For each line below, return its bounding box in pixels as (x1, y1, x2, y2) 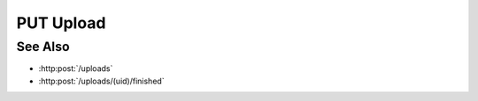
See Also (16, 39, 70, 54)
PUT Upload (16, 13, 106, 32)
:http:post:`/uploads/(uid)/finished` (38, 76, 165, 86)
